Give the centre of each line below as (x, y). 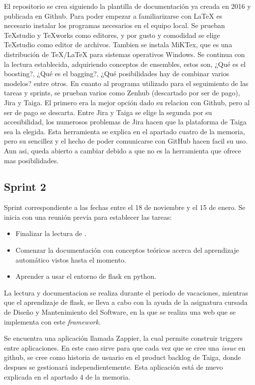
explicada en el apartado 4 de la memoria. (67, 376)
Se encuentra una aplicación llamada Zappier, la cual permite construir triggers (123, 338)
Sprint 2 (25, 187)
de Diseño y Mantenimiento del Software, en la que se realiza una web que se (120, 312)
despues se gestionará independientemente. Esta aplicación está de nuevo (113, 367)
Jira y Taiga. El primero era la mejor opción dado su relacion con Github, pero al (127, 102)
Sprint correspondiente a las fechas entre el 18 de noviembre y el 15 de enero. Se (125, 207)
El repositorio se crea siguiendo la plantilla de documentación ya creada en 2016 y (127, 6)
